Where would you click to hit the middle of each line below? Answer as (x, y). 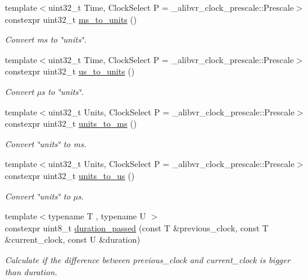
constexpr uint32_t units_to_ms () (71, 123)
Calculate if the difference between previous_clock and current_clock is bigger (148, 259)
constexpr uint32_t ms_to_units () (71, 19)
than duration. (31, 271)
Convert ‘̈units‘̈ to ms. (46, 143)
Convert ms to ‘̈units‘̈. (46, 39)
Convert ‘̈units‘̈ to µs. (45, 196)
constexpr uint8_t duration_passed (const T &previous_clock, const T (137, 227)
